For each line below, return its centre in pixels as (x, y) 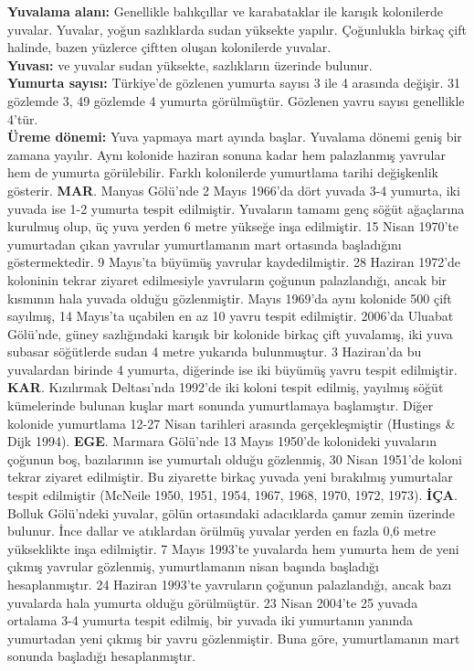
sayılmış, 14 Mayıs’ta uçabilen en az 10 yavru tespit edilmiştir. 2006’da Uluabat (231, 316)
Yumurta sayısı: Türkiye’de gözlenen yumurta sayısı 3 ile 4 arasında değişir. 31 (234, 83)
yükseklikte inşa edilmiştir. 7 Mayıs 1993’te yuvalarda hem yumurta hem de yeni (233, 548)
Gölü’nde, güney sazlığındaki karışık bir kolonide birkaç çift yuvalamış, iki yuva (230, 333)
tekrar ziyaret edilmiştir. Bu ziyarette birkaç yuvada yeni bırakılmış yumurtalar (230, 477)
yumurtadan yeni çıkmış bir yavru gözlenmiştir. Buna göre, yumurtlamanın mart (234, 638)
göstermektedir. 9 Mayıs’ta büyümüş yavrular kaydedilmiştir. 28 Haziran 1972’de (234, 262)
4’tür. (23, 118)
